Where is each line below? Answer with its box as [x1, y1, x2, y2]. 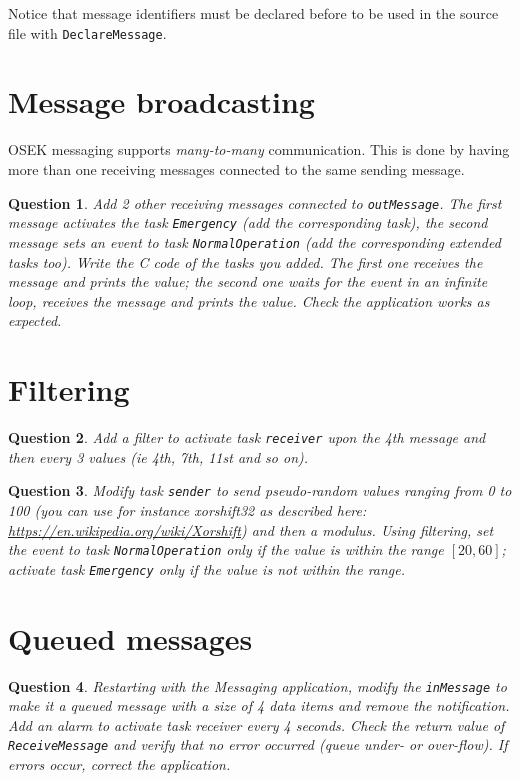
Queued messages [8, 617, 253, 658]
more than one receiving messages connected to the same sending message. [8, 158, 465, 179]
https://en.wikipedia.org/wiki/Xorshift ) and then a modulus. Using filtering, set [8, 519, 494, 540]
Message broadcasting [8, 81, 315, 122]
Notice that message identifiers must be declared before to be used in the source [8, 3, 499, 23]
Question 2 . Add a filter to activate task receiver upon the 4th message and [8, 427, 486, 448]
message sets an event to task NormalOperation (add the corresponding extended [8, 231, 501, 252]
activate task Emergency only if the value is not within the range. [8, 558, 406, 579]
